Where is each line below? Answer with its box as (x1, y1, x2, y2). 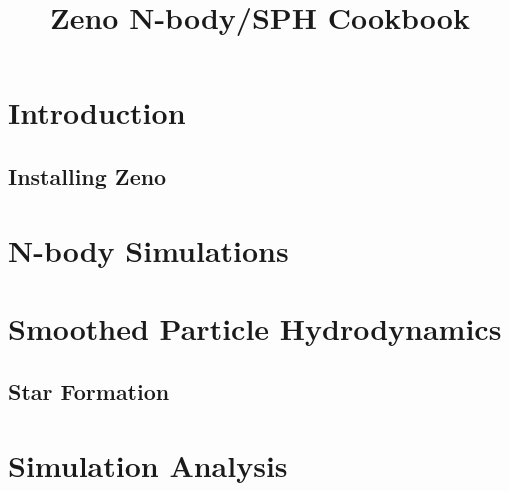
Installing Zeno (8, 160, 167, 191)
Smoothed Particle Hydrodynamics (8, 307, 502, 348)
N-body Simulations (8, 229, 289, 270)
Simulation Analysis (8, 445, 288, 486)
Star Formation (8, 376, 170, 407)
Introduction (8, 92, 186, 133)
